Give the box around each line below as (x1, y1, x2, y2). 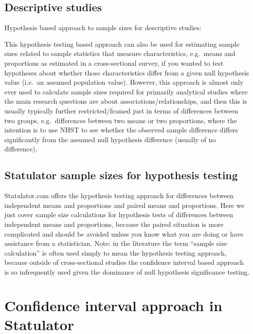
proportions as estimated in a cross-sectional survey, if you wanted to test (4, 57, 224, 68)
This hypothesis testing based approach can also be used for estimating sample (4, 38, 239, 49)
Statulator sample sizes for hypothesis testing (4, 167, 238, 183)
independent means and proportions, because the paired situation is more (4, 219, 224, 229)
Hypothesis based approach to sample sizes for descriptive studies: (4, 22, 201, 33)
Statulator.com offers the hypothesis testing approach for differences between (4, 190, 234, 201)
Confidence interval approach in (4, 295, 222, 315)
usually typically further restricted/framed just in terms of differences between (4, 105, 238, 115)
